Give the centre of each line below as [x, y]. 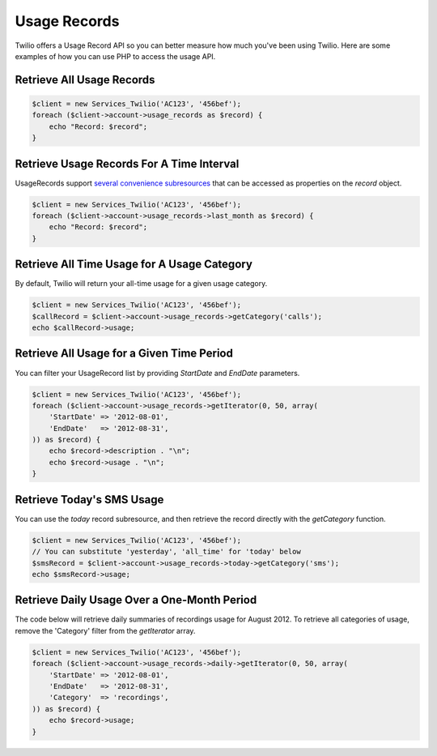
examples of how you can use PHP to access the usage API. [115, 56]
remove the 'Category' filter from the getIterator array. [105, 630]
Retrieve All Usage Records [85, 80]
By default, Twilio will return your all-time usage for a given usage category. [141, 284]
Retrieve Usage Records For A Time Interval [127, 163]
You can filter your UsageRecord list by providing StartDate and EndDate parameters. [157, 373]
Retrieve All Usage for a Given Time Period [124, 354]
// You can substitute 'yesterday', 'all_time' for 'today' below [166, 552]
